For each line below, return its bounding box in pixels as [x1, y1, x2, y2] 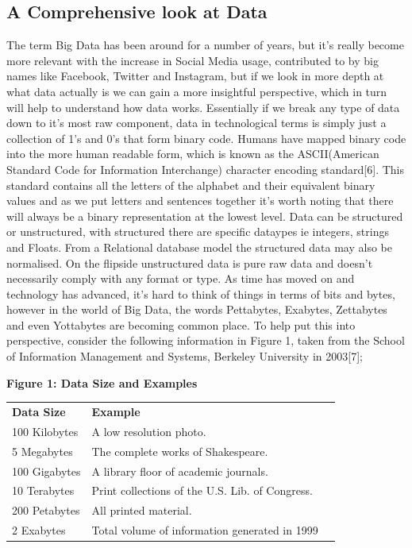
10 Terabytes [12, 482, 75, 499]
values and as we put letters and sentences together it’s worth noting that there [6, 192, 394, 209]
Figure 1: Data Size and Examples [6, 374, 198, 391]
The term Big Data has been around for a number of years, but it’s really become [6, 37, 404, 53]
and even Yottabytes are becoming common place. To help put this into [6, 316, 356, 333]
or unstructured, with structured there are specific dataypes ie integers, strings [6, 223, 389, 240]
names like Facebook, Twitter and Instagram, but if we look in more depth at [6, 68, 384, 84]
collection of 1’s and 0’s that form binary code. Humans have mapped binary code [6, 129, 406, 146]
